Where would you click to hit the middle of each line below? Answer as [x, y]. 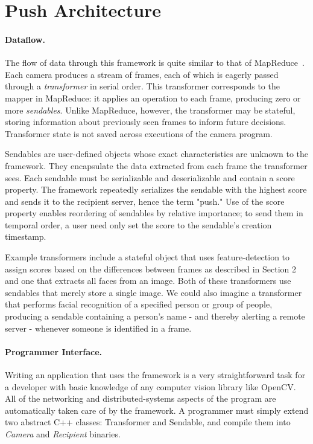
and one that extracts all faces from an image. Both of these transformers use [148, 281]
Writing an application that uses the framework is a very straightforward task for [155, 375]
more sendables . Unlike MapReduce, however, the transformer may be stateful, [150, 110]
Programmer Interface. [54, 351]
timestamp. [26, 236]
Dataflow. [25, 39]
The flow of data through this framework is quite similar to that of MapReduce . [155, 63]
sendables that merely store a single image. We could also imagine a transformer [153, 292]
